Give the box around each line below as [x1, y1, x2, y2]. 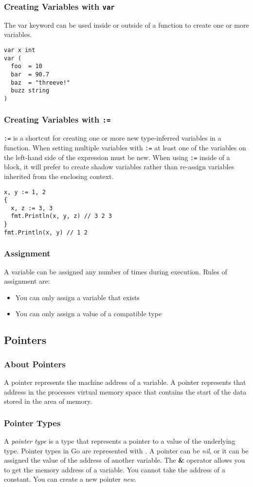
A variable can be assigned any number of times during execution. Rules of [4, 266, 227, 276]
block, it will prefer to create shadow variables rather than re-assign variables [4, 162, 235, 172]
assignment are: [4, 276, 50, 286]
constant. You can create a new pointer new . [4, 474, 137, 484]
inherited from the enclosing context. [4, 171, 114, 181]
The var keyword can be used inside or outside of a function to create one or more [4, 19, 249, 30]
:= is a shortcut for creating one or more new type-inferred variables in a [4, 133, 221, 143]
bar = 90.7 [11, 71, 50, 78]
